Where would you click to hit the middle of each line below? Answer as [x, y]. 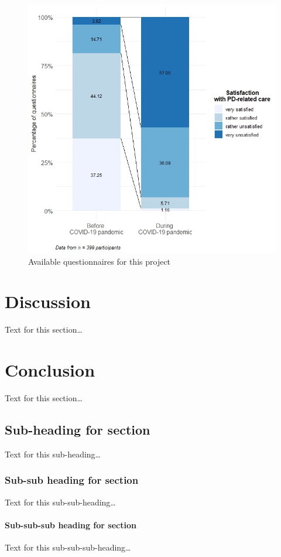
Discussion [48, 301]
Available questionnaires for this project [100, 261]
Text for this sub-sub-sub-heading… [68, 547]
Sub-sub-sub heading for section [71, 524]
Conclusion [50, 370]
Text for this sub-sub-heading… [60, 502]
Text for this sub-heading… [53, 454]
